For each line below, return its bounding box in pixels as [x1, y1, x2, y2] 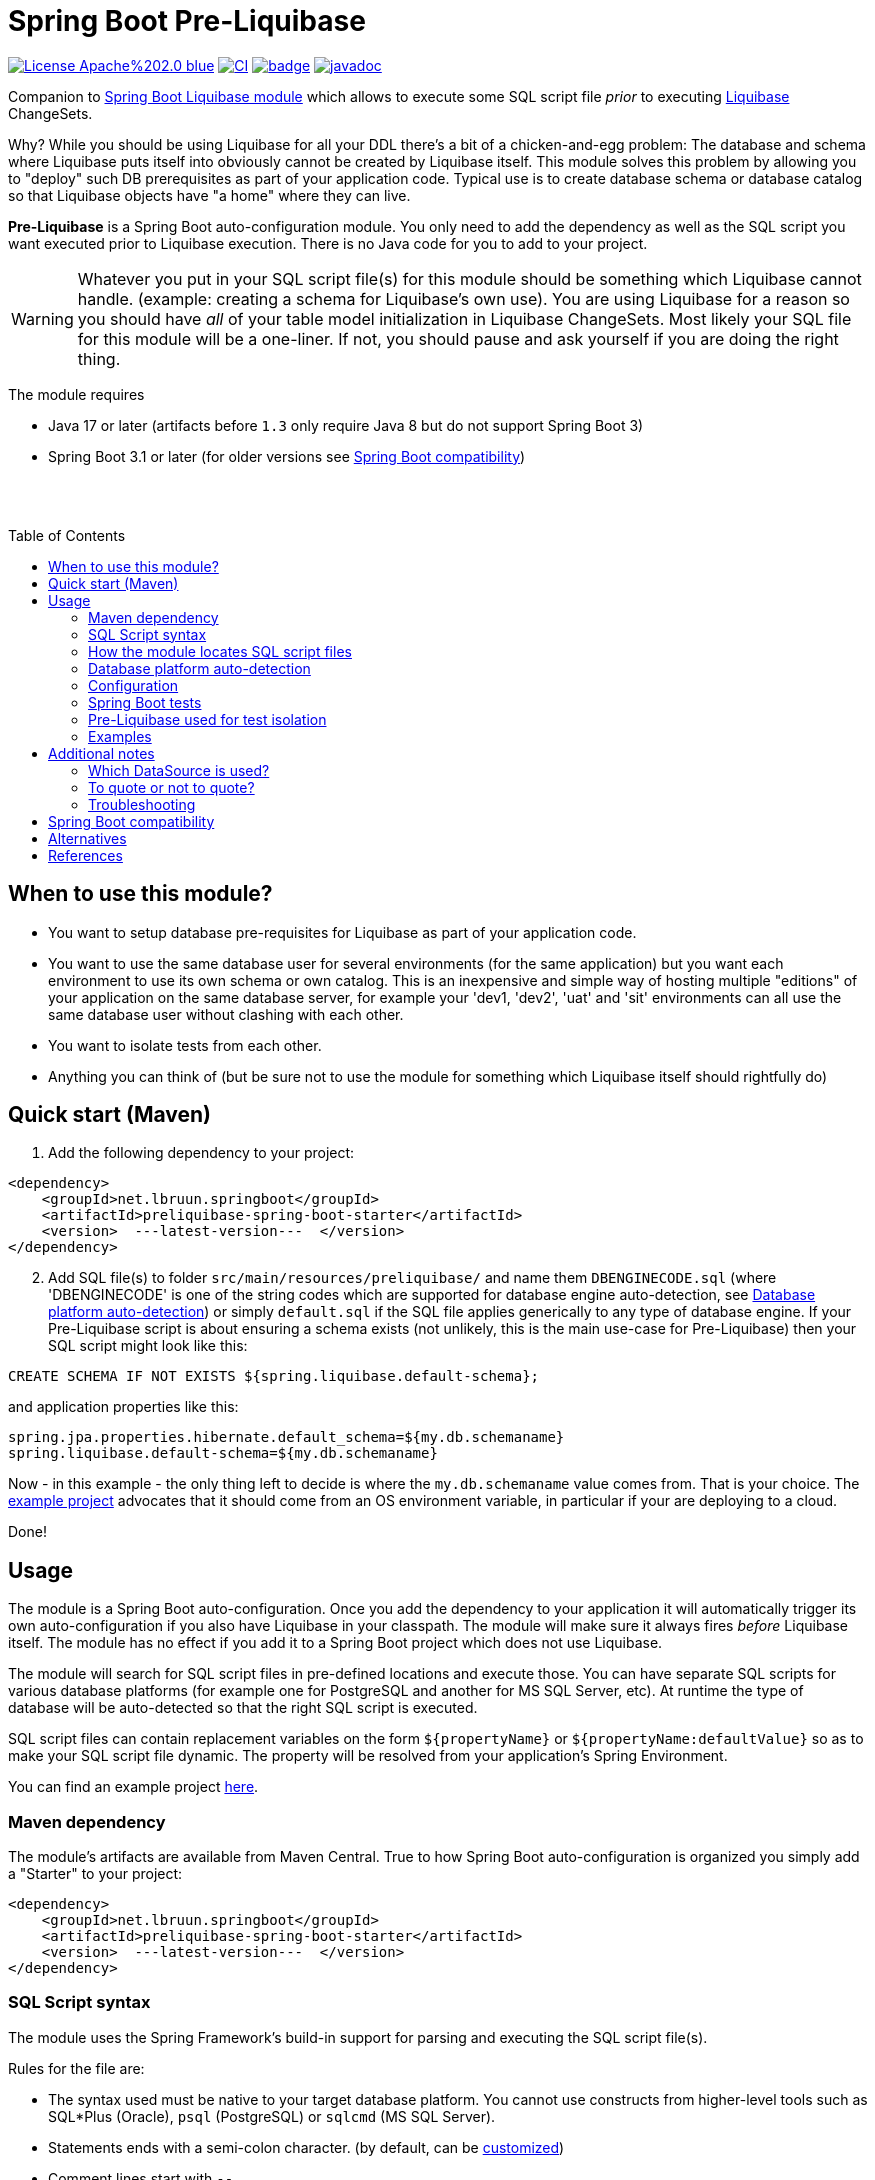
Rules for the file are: [8, 2059, 145, 2077]
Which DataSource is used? [88, 761, 270, 779]
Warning [11, 308, 74, 329]
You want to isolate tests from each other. [48, 1036, 322, 1054]
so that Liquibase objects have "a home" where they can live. [8, 186, 411, 204]
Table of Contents [8, 526, 126, 544]
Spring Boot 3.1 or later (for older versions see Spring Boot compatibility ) [48, 447, 526, 465]
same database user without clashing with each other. [48, 1005, 404, 1023]
